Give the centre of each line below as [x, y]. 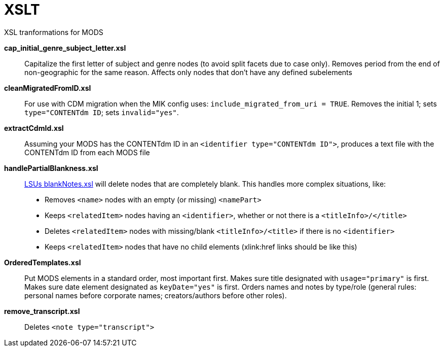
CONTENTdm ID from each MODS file [87, 152]
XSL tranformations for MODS [54, 32]
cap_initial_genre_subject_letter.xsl [65, 48]
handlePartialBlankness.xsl [51, 168]
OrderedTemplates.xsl [43, 262]
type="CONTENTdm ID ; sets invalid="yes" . [102, 112]
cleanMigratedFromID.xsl [48, 88]
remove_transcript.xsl [42, 311]
